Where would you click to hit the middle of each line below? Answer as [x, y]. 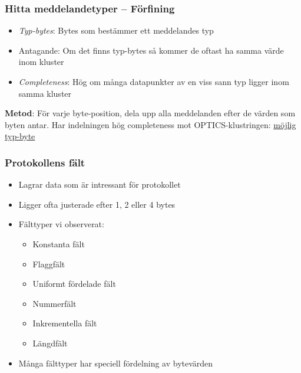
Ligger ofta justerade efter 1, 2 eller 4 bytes [97, 204]
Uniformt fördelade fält [74, 284]
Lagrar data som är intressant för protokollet [100, 184]
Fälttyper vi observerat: [61, 224]
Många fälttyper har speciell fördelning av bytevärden [116, 363]
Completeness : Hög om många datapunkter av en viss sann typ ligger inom [154, 81]
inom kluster [41, 62]
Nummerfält [54, 303]
